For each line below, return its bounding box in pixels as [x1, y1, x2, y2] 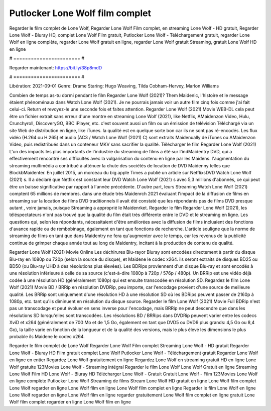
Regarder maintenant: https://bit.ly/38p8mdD [9, 64, 102, 70]
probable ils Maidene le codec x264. [9, 333, 85, 339]
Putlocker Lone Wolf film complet [9, 8, 152, 19]
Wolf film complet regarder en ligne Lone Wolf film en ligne [9, 399, 131, 405]
